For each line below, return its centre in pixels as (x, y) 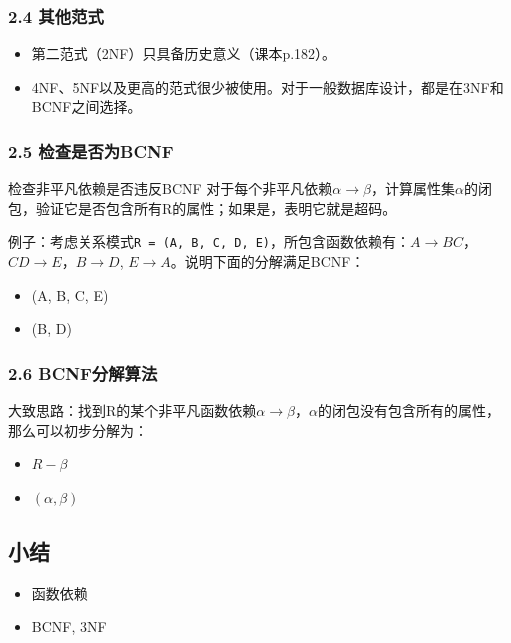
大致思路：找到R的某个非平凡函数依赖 (132, 410)
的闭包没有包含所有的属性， (408, 410)
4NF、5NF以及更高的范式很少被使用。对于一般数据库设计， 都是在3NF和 (267, 86)
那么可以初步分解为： (78, 429)
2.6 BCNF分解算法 (83, 372)
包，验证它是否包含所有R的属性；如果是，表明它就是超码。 (202, 207)
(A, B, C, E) (70, 294)
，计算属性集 (412, 188)
